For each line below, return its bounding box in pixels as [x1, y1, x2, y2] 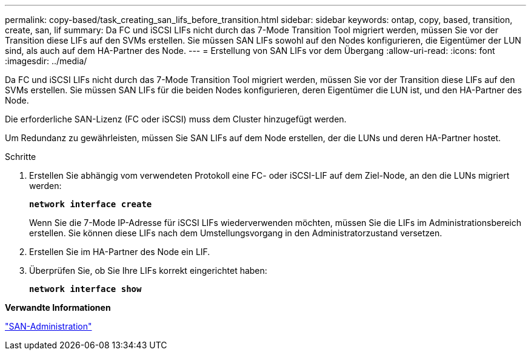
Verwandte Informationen [5, 302, 111, 313]
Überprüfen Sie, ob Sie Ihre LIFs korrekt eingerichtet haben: [29, 265, 267, 276]
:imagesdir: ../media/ [5, 56, 87, 66]
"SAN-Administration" [5, 321, 92, 331]
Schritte [5, 151, 36, 162]
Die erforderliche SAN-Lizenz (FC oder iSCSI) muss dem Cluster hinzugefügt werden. [5, 114, 347, 124]
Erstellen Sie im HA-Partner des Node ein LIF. [29, 247, 210, 257]
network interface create [29, 199, 152, 209]
